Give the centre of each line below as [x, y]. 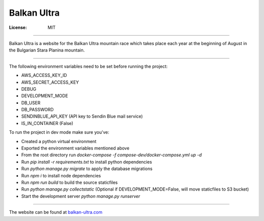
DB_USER [31, 102]
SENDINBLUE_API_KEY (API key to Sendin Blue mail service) [82, 116]
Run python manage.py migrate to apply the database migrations [87, 169]
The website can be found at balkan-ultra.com [56, 212]
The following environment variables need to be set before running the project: [88, 66]
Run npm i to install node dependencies [61, 175]
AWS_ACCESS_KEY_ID [44, 75]
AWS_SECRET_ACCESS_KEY [50, 82]
